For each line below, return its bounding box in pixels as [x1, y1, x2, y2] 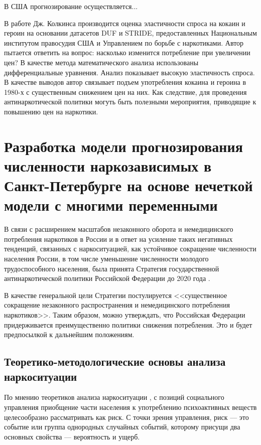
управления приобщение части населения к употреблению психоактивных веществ [4, 401, 257, 412]
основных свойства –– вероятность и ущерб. [4, 431, 140, 441]
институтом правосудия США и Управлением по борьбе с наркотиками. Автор [4, 37, 244, 48]
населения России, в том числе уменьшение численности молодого [4, 253, 209, 263]
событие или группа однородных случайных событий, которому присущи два [4, 421, 240, 432]
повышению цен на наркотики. [4, 106, 98, 116]
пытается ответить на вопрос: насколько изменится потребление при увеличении [4, 47, 250, 58]
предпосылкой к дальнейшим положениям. [4, 329, 135, 340]
